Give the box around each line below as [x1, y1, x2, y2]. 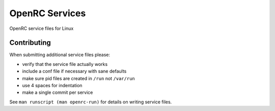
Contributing [9, 39, 51, 47]
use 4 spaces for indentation [22, 83, 82, 89]
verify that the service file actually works [22, 61, 108, 67]
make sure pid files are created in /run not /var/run [22, 75, 135, 81]
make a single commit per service [22, 89, 93, 96]
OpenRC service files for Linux [9, 25, 74, 31]
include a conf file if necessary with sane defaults [22, 68, 127, 75]
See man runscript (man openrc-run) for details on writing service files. [9, 99, 172, 105]
